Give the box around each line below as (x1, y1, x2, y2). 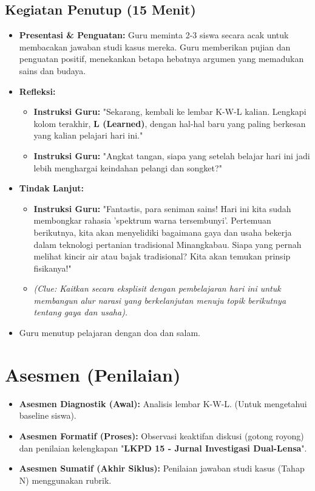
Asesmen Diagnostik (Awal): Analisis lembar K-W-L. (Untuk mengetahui (19, 397, 307, 410)
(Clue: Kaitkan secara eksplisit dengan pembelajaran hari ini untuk (33, 282, 281, 295)
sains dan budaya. (19, 64, 86, 77)
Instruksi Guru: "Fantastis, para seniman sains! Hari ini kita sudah (33, 202, 291, 215)
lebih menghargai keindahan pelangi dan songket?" (33, 161, 222, 174)
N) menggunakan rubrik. (19, 473, 112, 486)
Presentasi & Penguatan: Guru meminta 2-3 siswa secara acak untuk (19, 29, 289, 41)
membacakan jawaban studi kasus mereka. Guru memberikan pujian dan (19, 40, 291, 53)
